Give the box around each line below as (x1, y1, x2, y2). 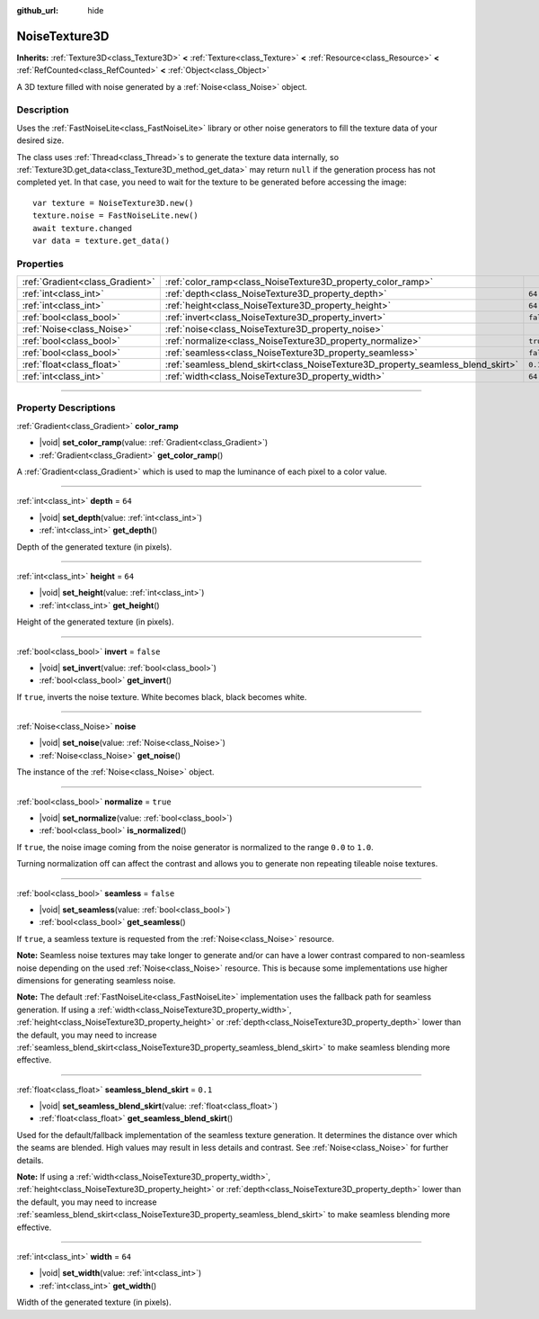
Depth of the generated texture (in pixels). (16, 541, 172, 552)
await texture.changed (32, 223, 133, 233)
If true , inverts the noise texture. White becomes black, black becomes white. (16, 691, 307, 702)
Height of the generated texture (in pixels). (16, 616, 174, 627)
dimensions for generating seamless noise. (16, 974, 176, 985)
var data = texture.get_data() (32, 235, 171, 246)
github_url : (16, 5, 58, 15)
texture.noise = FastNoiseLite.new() (32, 211, 199, 220)
